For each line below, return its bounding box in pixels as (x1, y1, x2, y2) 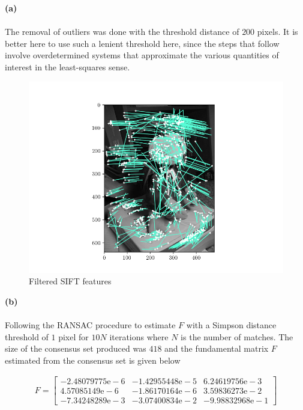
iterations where (109, 330, 169, 343)
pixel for (58, 330, 89, 343)
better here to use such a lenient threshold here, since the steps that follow (5, 37, 280, 49)
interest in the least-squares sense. (5, 60, 130, 73)
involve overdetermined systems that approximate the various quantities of (5, 49, 279, 61)
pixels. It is (257, 25, 298, 38)
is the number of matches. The (181, 330, 293, 343)
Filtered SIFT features (29, 275, 112, 287)
